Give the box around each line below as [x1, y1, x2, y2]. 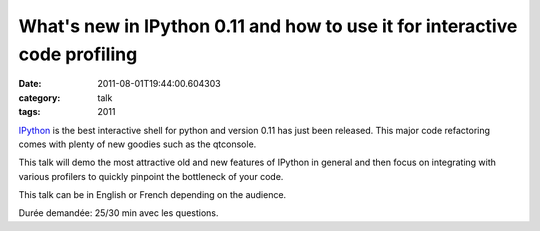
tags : [18, 106, 41, 118]
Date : [18, 78, 42, 90]
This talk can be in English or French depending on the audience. [18, 189, 287, 201]
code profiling [18, 43, 138, 65]
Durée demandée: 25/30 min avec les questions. [18, 207, 219, 219]
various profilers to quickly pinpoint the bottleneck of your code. [18, 170, 284, 182]
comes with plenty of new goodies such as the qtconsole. [18, 138, 257, 150]
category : [18, 91, 61, 104]
